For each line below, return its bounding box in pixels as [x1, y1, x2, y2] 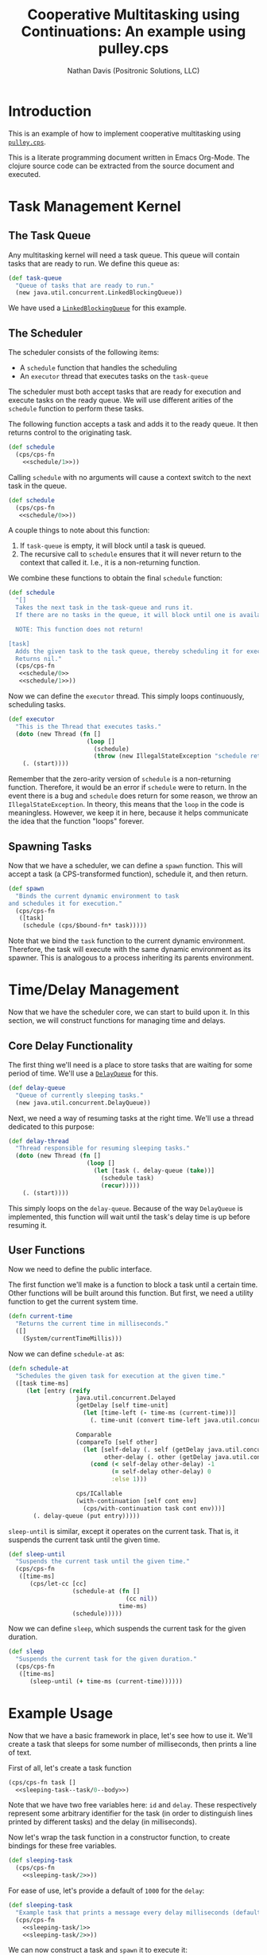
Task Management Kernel [8, 197, 181, 215]
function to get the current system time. [8, 1297, 138, 1307]
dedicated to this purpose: [8, 1122, 95, 1131]
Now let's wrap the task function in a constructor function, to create [8, 1832, 230, 1843]
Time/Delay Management [8, 981, 180, 999]
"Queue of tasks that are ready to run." [15, 281, 155, 289]
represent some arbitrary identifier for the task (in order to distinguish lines [8, 1808, 253, 1819]
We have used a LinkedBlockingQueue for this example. [8, 303, 187, 313]
